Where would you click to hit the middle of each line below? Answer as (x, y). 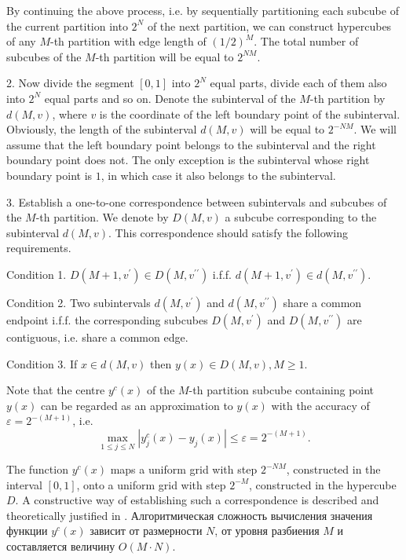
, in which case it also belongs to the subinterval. (218, 175)
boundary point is (49, 175)
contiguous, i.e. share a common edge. (97, 337)
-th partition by (347, 98)
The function (37, 469)
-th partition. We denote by (102, 217)
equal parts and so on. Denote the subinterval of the (170, 98)
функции (27, 531)
